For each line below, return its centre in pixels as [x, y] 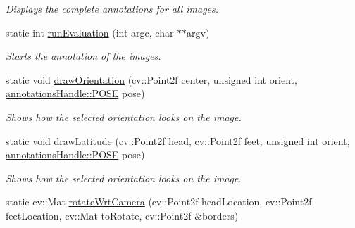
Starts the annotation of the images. [83, 56]
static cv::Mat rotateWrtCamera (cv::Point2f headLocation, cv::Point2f [159, 202]
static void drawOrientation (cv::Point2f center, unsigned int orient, [151, 79]
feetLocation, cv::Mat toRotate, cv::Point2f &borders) [122, 215]
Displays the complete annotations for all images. [112, 8]
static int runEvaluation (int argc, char [90, 32]
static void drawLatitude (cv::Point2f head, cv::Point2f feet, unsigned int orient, [178, 140]
